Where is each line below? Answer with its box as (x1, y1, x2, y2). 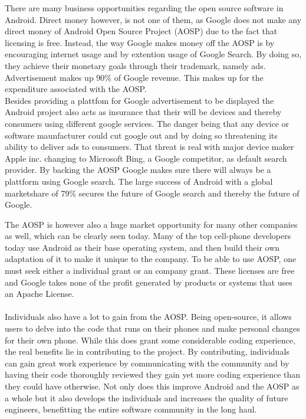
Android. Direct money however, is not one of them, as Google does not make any (5, 13, 302, 25)
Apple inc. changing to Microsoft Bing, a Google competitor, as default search (5, 152, 287, 164)
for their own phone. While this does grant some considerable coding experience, (5, 333, 295, 346)
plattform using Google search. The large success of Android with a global (5, 175, 273, 187)
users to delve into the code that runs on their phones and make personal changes (5, 322, 300, 335)
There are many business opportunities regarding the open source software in (5, 2, 284, 14)
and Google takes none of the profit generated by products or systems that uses (5, 276, 292, 288)
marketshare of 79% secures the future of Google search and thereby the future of (5, 186, 300, 199)
